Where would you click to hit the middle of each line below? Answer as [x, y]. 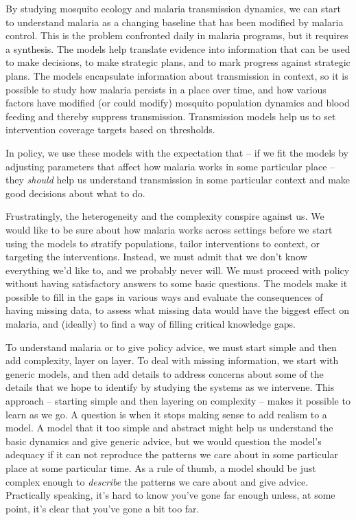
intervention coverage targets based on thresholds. [110, 129]
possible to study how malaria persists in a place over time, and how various [166, 89]
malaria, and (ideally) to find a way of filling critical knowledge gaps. [151, 324]
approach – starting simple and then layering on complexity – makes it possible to [178, 401]
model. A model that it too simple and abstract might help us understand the [169, 428]
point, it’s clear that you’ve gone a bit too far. [103, 508]
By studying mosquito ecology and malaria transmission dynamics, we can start [173, 8]
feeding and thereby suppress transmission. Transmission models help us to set [171, 116]
